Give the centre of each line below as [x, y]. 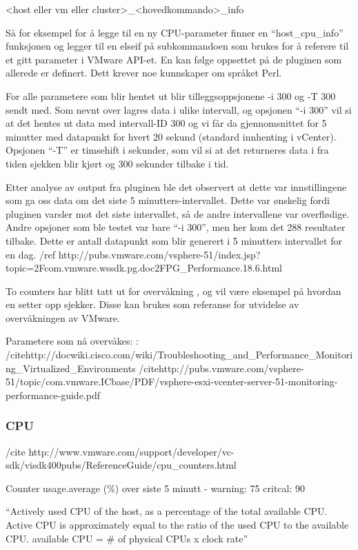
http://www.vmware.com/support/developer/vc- [131, 451]
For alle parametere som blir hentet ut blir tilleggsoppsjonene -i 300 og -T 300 [171, 95]
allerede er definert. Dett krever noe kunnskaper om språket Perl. [144, 73]
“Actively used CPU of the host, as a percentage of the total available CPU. [167, 511]
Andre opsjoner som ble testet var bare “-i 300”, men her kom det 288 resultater [176, 227]
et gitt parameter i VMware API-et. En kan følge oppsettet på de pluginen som [174, 59]
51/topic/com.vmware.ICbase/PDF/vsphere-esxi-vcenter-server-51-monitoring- [172, 381]
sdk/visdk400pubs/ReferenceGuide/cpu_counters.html [121, 465]
